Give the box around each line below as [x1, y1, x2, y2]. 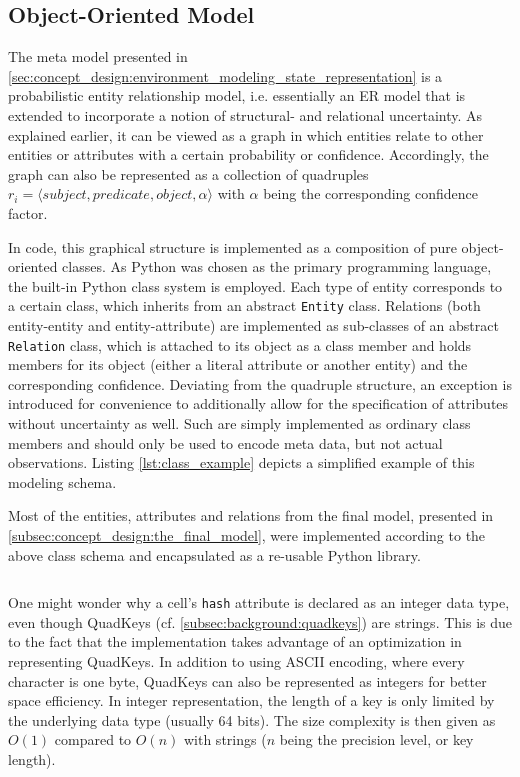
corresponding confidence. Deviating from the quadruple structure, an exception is [8, 373, 512, 394]
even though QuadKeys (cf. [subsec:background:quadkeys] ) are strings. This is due [8, 611, 513, 632]
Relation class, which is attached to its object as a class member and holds [8, 334, 472, 355]
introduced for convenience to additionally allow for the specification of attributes [8, 393, 509, 414]
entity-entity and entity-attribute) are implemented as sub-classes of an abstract [8, 314, 499, 335]
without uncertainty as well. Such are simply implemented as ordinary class [8, 413, 471, 434]
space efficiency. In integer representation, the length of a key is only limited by [8, 690, 495, 711]
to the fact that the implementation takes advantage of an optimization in [8, 631, 462, 652]
